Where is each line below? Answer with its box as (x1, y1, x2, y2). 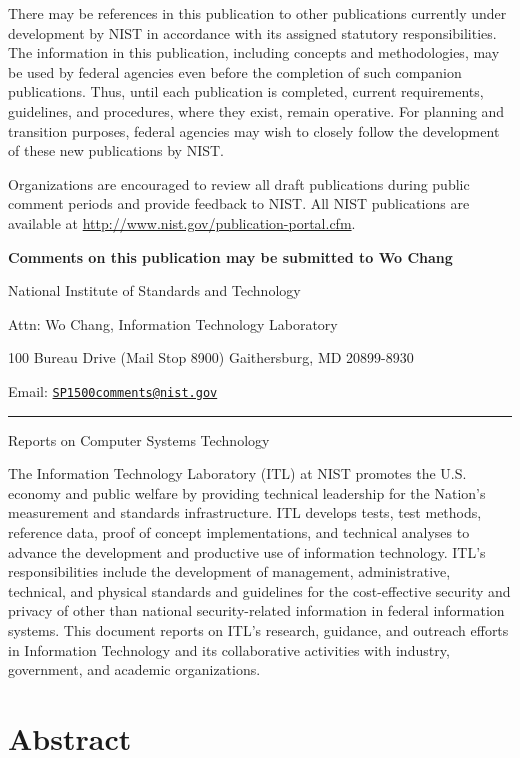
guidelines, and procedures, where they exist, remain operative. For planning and (8, 100, 505, 121)
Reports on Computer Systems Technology (8, 429, 270, 450)
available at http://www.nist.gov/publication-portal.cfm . (8, 212, 356, 233)
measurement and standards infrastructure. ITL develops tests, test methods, (8, 502, 482, 523)
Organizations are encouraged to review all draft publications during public (8, 173, 470, 194)
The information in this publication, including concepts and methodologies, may (8, 42, 500, 63)
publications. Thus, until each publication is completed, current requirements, (8, 81, 484, 102)
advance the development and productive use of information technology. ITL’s (8, 541, 486, 562)
